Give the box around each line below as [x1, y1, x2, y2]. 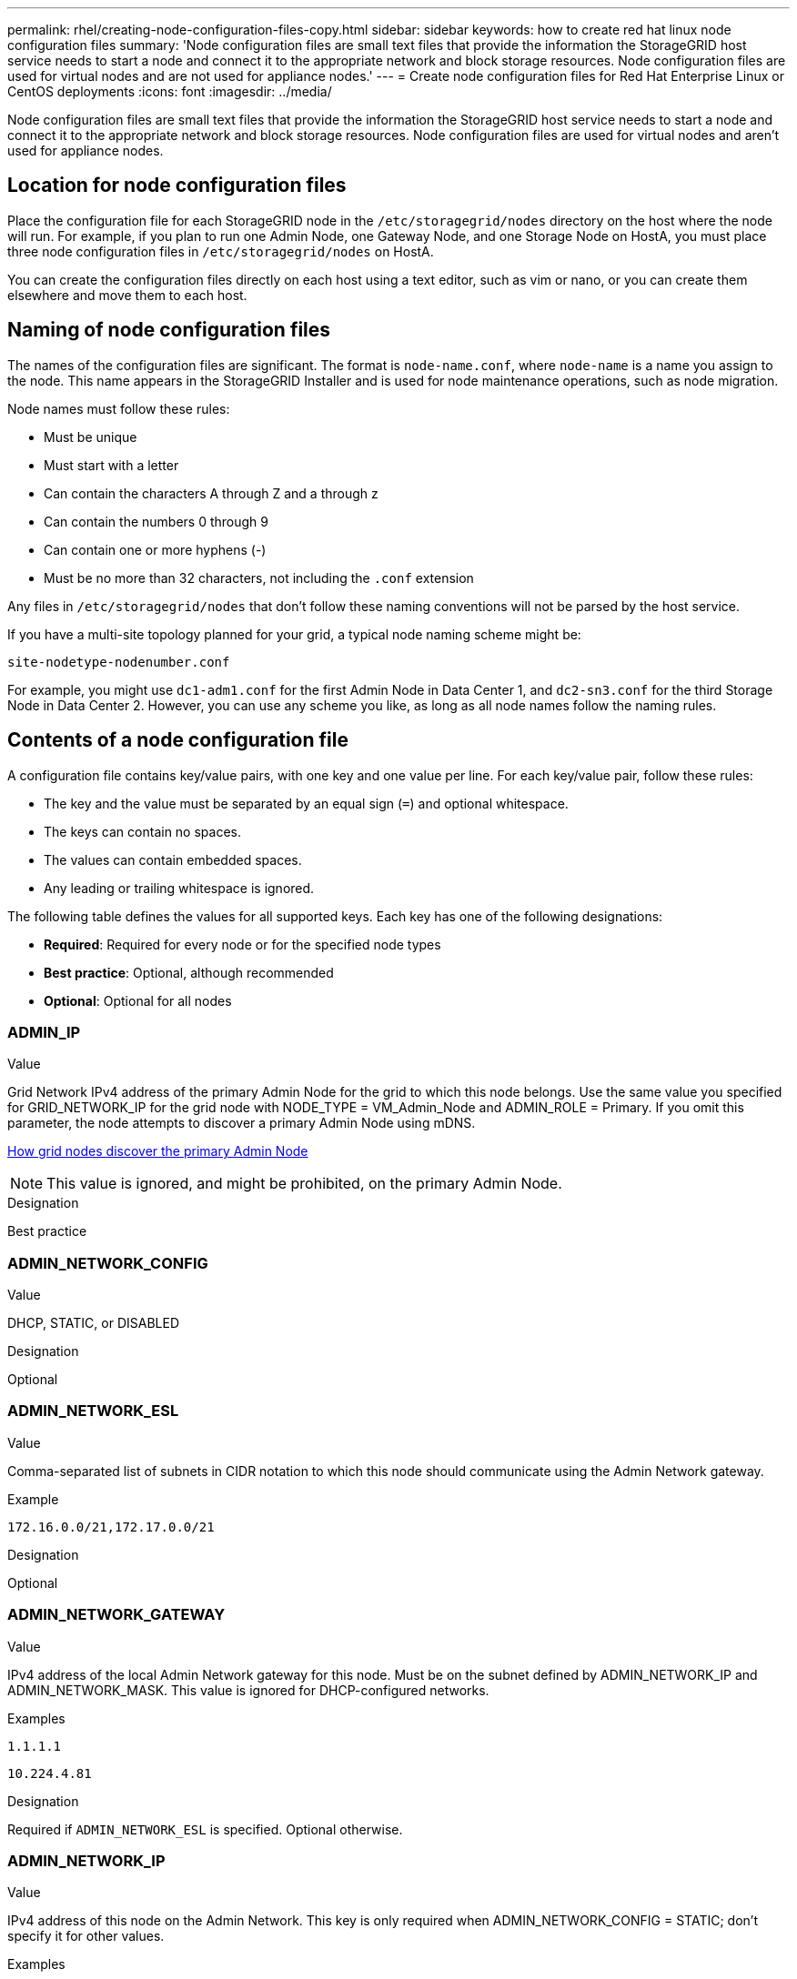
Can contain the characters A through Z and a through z [44, 485, 378, 501]
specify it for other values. [7, 1928, 165, 1944]
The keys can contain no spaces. [44, 823, 241, 839]
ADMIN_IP [7, 1022, 81, 1041]
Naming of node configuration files [7, 318, 331, 342]
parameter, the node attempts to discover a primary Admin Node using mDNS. [7, 1115, 476, 1131]
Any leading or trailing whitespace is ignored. [44, 879, 315, 896]
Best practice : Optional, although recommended [44, 964, 334, 980]
